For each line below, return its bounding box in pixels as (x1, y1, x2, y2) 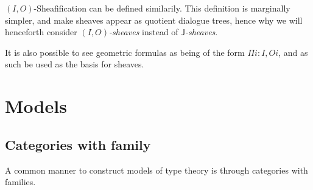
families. (5, 175, 36, 188)
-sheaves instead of (109, 25, 178, 38)
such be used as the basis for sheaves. (5, 58, 144, 70)
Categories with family (5, 135, 151, 154)
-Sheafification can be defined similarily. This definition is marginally (33, 2, 290, 14)
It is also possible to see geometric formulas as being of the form (5, 46, 245, 58)
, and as (278, 46, 308, 58)
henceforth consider (5, 25, 77, 38)
